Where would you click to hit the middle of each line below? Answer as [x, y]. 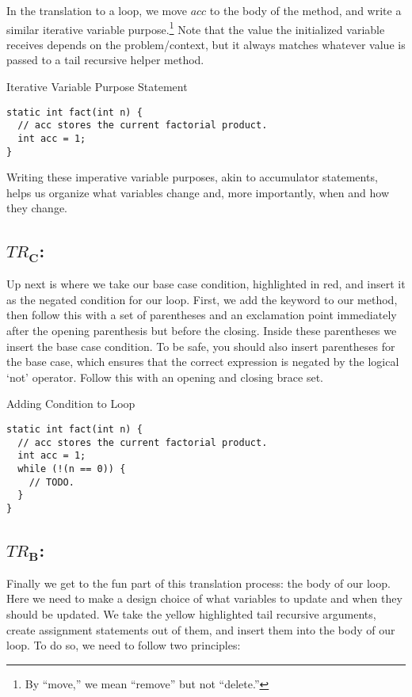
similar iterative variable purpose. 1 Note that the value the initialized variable [196, 28]
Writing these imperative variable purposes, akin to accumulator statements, [192, 177]
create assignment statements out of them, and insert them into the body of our [201, 629]
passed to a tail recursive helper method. [105, 60]
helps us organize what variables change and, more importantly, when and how [198, 192]
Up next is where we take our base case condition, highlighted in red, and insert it [206, 284]
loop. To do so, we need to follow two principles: [124, 645]
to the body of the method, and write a [305, 10]
